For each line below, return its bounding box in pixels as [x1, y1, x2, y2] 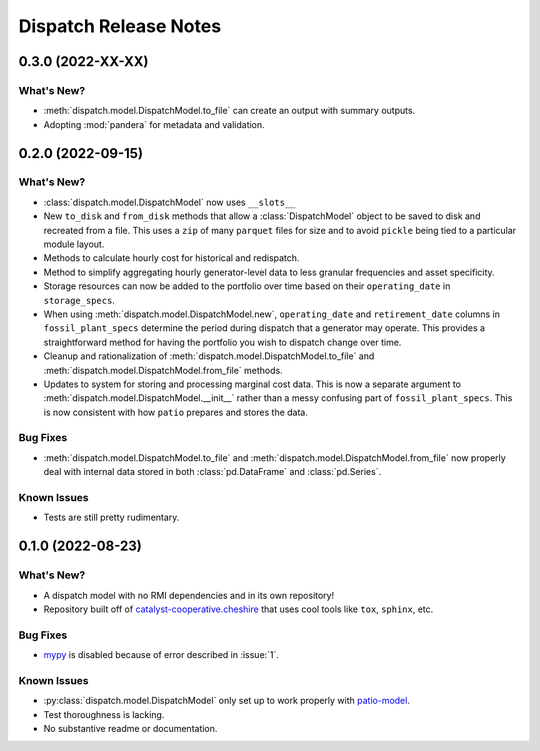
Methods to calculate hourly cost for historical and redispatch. [43, 252, 300, 264]
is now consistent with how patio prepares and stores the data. [43, 406, 309, 418]
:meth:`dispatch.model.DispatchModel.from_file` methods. [43, 364, 284, 376]
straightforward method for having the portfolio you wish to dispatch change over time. [43, 336, 402, 348]
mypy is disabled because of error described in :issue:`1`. [43, 649, 280, 661]
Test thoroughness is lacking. [43, 708, 165, 720]
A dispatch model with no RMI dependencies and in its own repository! [43, 589, 335, 601]
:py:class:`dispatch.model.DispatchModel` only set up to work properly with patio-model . [43, 695, 410, 707]
